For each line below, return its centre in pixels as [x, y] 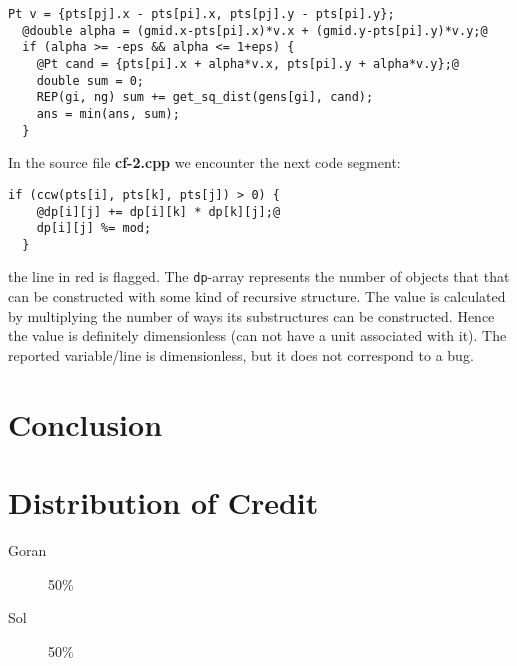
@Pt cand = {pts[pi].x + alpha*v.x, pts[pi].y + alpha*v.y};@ [248, 63]
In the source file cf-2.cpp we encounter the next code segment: [204, 162]
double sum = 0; [90, 80]
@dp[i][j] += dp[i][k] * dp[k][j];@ [158, 211]
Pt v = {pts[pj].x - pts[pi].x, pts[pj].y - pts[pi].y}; [201, 14]
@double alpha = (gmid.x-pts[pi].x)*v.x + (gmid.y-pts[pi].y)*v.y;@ [255, 30]
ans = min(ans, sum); [108, 113]
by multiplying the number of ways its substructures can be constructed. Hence [251, 315]
